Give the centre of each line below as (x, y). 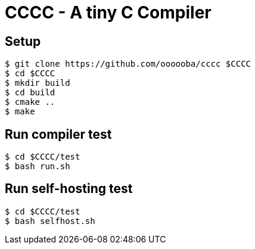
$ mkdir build (38, 83)
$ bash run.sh (38, 166)
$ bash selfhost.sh (50, 221)
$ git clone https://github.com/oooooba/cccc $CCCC (128, 64)
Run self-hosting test (69, 189)
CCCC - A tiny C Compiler (108, 13)
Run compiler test (58, 134)
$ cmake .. (30, 102)
